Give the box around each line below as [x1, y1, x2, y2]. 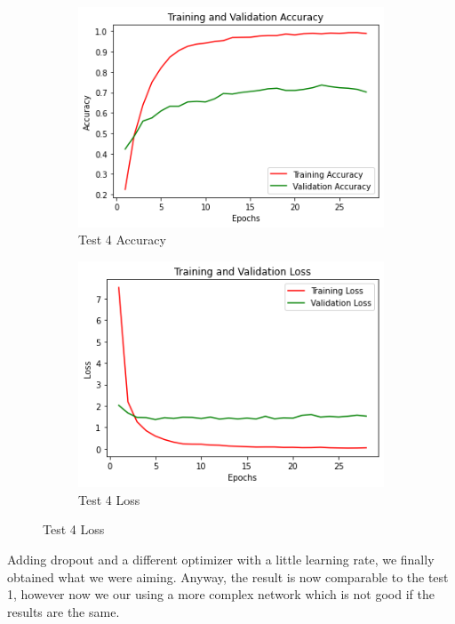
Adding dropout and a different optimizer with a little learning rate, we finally [7, 550, 435, 569]
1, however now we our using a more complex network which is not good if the [7, 585, 435, 604]
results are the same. [7, 602, 120, 620]
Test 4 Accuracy [78, 230, 166, 249]
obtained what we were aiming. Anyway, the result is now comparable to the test [7, 567, 449, 586]
